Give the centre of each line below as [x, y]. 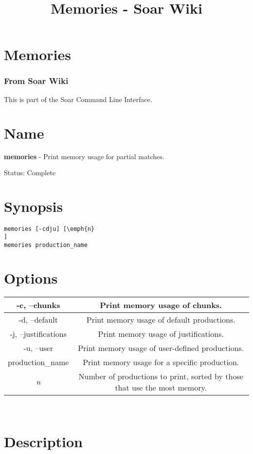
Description [44, 441]
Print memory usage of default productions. [161, 319]
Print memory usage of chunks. [161, 305]
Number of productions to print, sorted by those [161, 376]
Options [31, 278]
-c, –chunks [38, 305]
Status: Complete [30, 173]
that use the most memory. [161, 387]
